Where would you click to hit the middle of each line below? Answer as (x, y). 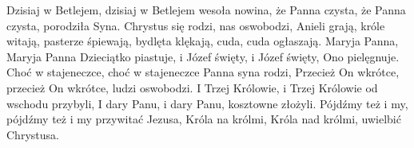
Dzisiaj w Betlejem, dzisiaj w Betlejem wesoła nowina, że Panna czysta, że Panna (206, 10)
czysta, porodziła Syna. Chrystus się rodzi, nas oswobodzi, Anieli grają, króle (196, 25)
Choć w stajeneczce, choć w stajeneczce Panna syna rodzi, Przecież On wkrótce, (203, 72)
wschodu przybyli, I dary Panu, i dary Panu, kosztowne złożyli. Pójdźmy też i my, (207, 103)
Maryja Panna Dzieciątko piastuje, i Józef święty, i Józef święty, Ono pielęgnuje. (203, 56)
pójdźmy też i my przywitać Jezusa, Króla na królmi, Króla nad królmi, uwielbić (204, 119)
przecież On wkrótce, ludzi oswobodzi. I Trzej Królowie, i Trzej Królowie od (192, 87)
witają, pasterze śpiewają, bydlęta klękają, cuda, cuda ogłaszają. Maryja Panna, (203, 41)
